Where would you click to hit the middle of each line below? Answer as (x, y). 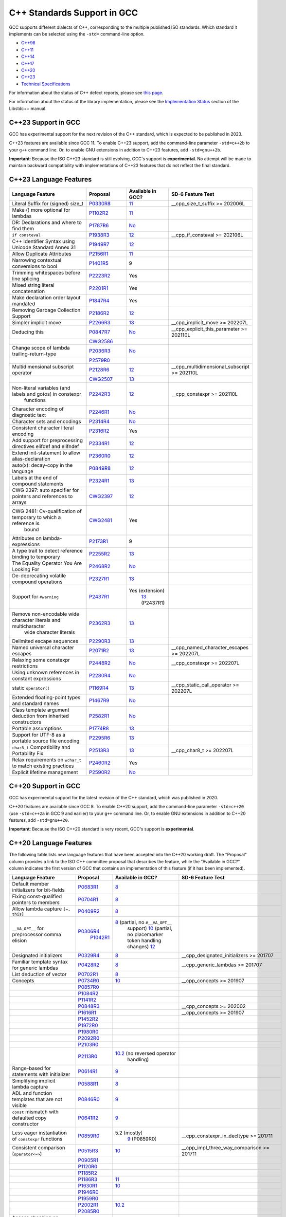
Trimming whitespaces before (46, 273)
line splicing (26, 279)
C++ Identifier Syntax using (44, 241)
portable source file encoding (46, 741)
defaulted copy (29, 1118)
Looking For (26, 570)
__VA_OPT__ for (28, 928)
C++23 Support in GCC (45, 122)
